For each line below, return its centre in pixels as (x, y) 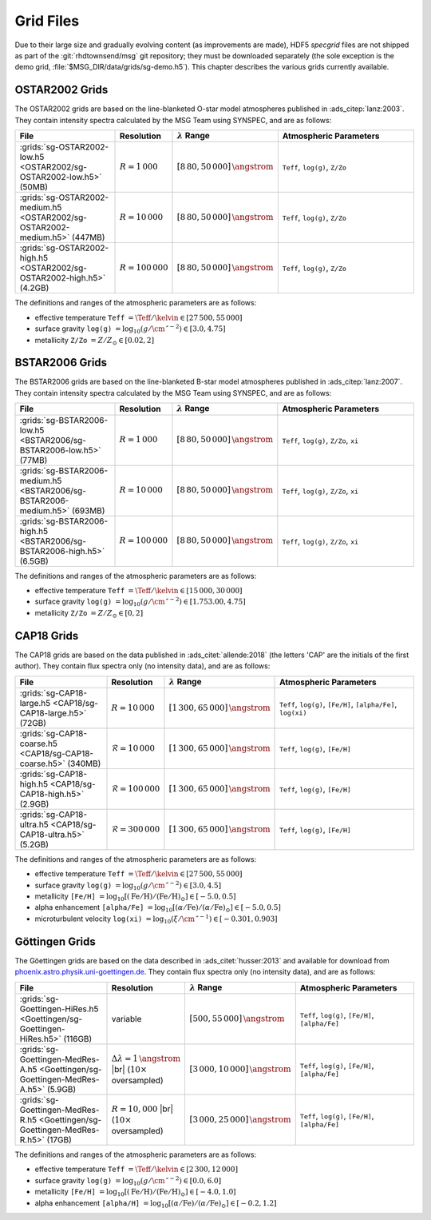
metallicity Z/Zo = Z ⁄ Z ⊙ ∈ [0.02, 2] (95, 341)
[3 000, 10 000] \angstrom (240, 1069)
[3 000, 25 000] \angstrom (240, 1119)
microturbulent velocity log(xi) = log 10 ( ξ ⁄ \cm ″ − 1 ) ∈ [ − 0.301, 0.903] (156, 919)
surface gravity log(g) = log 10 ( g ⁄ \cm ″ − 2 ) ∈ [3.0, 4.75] (130, 329)
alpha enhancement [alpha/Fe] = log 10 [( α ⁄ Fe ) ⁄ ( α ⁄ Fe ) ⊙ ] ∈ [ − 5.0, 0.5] (158, 909)
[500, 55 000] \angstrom (237, 1018)
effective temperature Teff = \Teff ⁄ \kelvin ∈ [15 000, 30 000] (138, 591)
